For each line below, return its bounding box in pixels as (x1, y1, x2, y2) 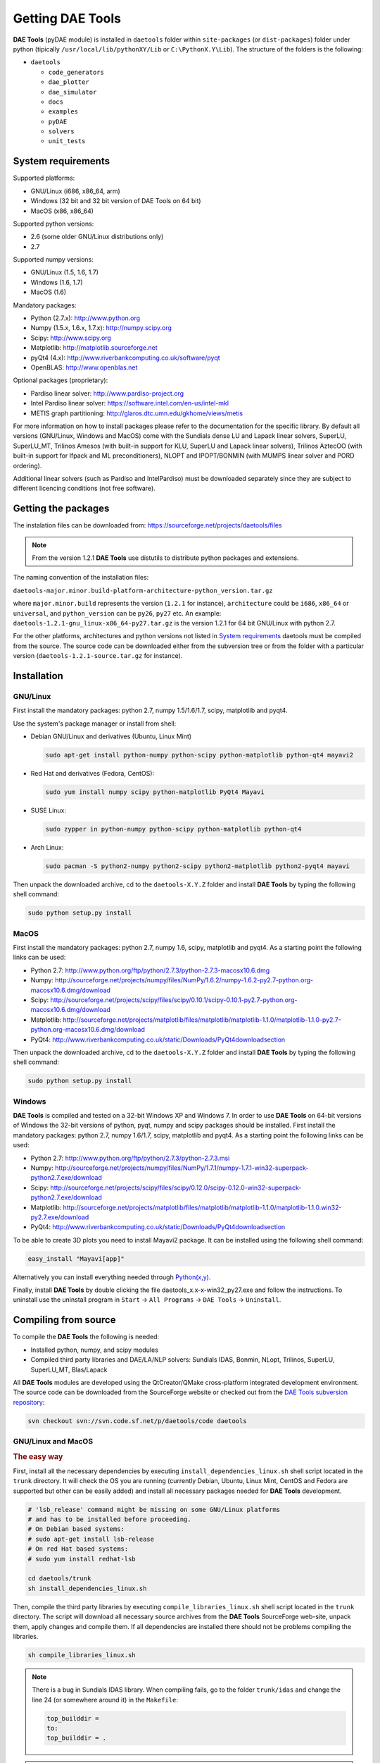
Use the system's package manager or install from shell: (13, 719, 177, 728)
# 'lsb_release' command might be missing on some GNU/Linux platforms (27, 1506, 281, 1513)
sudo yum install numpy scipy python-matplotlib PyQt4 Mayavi (45, 788, 265, 796)
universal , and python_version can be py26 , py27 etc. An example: (13, 609, 222, 617)
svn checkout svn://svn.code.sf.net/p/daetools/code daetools (27, 1417, 247, 1425)
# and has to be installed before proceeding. (27, 1515, 191, 1523)
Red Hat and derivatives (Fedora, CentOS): (30, 769, 155, 778)
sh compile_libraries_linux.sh (27, 1651, 137, 1659)
